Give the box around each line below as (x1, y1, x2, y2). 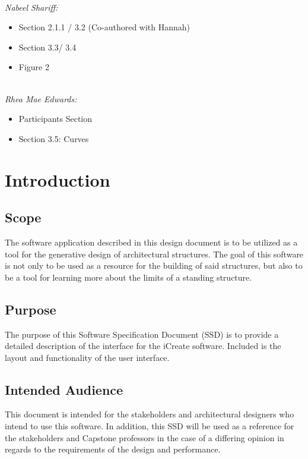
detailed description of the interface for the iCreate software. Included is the (5, 339, 281, 352)
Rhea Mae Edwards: (5, 92, 77, 105)
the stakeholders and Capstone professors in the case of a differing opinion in (5, 431, 284, 444)
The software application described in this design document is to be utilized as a (5, 235, 298, 248)
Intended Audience (5, 380, 123, 398)
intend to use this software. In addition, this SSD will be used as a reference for (5, 420, 294, 432)
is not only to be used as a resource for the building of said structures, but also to (5, 259, 303, 272)
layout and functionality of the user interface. (5, 351, 170, 363)
